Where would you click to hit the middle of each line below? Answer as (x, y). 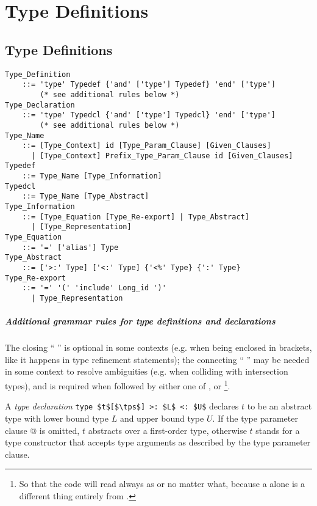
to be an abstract (280, 406)
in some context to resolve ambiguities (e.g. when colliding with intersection (147, 371)
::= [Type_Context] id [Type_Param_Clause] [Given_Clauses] (147, 146)
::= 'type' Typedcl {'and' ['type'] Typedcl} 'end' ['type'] (149, 115)
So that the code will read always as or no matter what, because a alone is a (162, 484)
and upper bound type (162, 418)
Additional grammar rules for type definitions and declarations (140, 321)
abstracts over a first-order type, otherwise (167, 430)
